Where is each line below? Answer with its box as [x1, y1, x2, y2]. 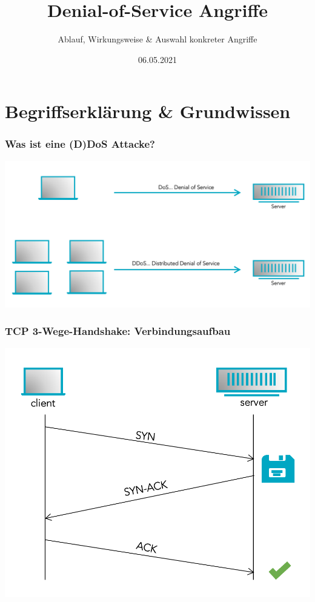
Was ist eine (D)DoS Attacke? [5, 136, 155, 151]
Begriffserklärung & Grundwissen [5, 99, 291, 124]
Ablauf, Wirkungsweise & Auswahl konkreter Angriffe [58, 33, 257, 45]
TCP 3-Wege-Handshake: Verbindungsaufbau [5, 323, 231, 339]
